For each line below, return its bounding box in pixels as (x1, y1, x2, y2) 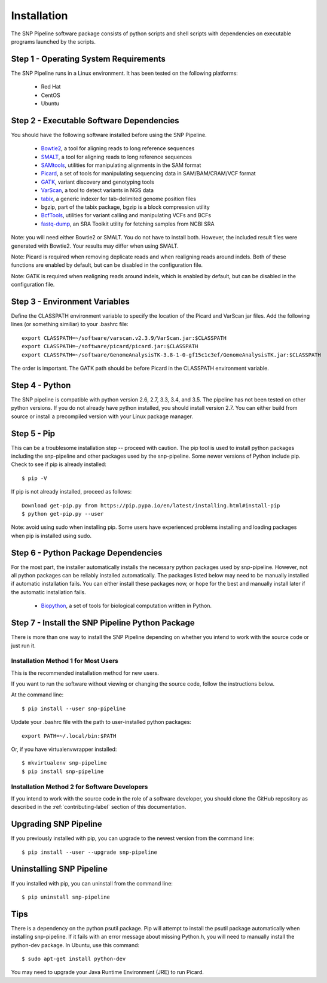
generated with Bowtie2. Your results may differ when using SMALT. (11, 242, 179, 249)
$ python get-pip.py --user (22, 510, 104, 517)
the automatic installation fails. (11, 588, 86, 595)
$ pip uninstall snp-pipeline (22, 893, 111, 900)
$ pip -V (22, 474, 47, 482)
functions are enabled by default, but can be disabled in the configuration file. (11, 261, 203, 269)
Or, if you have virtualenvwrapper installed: (11, 745, 117, 753)
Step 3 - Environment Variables (11, 296, 130, 306)
